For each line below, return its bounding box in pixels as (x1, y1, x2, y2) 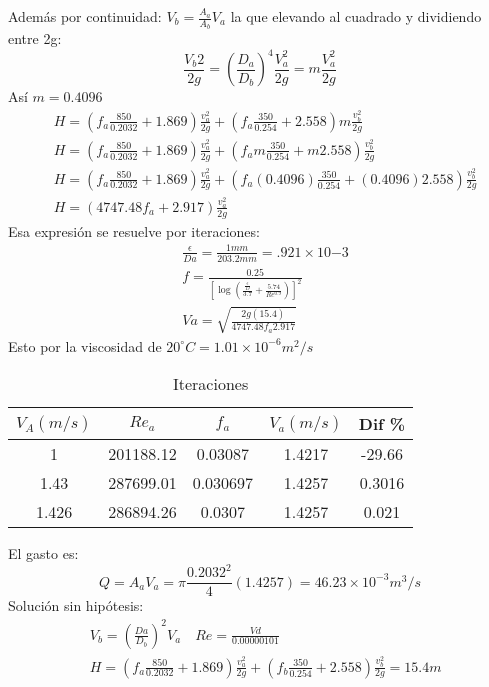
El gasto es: (8, 543, 79, 564)
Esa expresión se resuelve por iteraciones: (8, 220, 260, 241)
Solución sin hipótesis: (8, 595, 144, 616)
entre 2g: (8, 28, 62, 49)
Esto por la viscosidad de (8, 335, 162, 356)
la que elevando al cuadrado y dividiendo (230, 6, 482, 26)
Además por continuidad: (8, 6, 162, 26)
